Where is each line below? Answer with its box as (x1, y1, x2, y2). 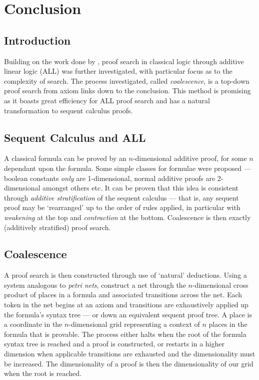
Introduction (4, 32, 71, 48)
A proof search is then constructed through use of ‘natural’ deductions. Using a (4, 270, 247, 280)
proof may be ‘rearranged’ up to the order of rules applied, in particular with (4, 202, 240, 213)
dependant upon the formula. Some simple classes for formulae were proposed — (4, 162, 251, 173)
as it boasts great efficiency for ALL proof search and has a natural (4, 95, 210, 105)
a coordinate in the (4, 319, 62, 329)
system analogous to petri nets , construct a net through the (4, 279, 186, 290)
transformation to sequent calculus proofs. (4, 105, 133, 115)
